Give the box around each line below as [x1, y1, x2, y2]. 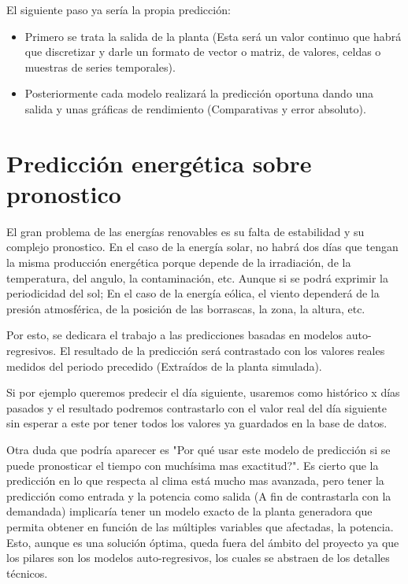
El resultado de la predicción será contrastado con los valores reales [59, 342, 385, 359]
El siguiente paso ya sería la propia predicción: [6, 2, 231, 17]
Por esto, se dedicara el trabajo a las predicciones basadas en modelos [6, 327, 343, 343]
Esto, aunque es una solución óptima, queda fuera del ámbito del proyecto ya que [6, 534, 399, 550]
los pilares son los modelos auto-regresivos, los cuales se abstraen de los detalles [6, 549, 390, 566]
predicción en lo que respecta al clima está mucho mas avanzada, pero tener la [6, 472, 384, 489]
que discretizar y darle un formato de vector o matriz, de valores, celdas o [24, 43, 381, 60]
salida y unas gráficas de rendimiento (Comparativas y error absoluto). [24, 100, 366, 116]
